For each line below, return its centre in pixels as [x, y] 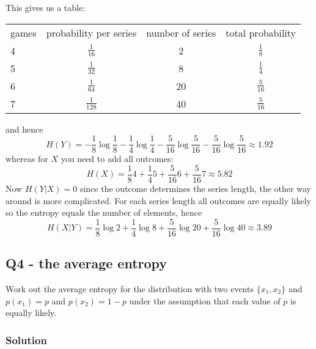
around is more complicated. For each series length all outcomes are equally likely [158, 200]
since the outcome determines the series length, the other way [195, 188]
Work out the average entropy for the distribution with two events [130, 288]
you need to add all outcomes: [117, 159]
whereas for [27, 159]
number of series [181, 32]
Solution [26, 340]
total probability [261, 32]
